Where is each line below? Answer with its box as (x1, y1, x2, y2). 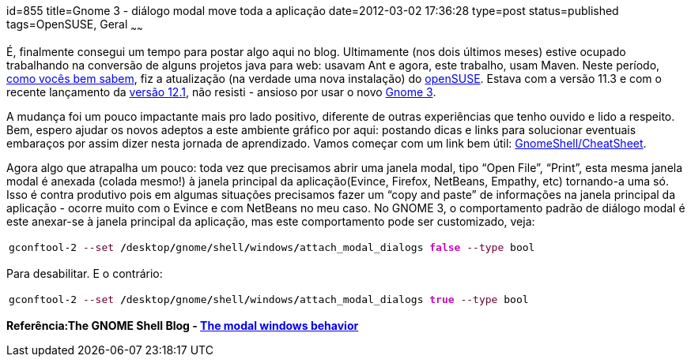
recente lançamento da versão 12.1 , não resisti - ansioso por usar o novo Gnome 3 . (6, 84, 436, 99)
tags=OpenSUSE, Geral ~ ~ (6, 17, 143, 34)
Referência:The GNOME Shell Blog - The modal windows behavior (6, 318, 359, 332)
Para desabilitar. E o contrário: (6, 266, 163, 280)
